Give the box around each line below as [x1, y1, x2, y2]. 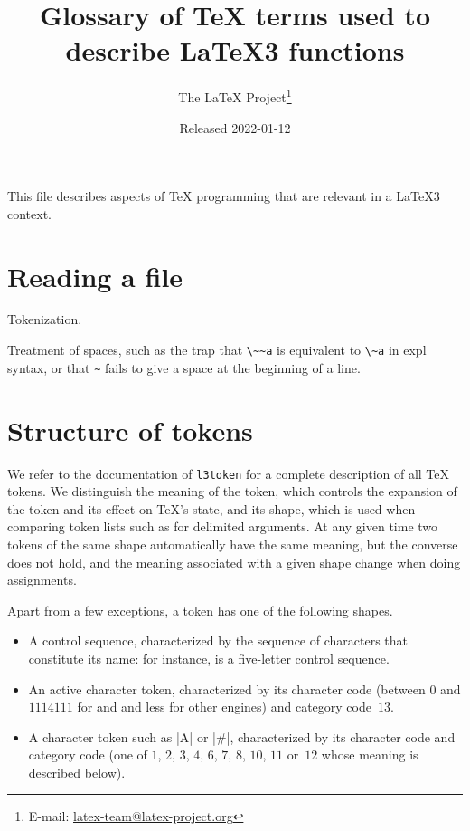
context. [7, 204, 52, 223]
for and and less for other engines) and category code [77, 697, 371, 716]
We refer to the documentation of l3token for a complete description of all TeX [7, 463, 450, 482]
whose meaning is [321, 745, 418, 764]
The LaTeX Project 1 [178, 85, 292, 106]
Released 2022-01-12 [179, 118, 291, 137]
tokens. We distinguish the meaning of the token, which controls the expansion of [7, 482, 457, 501]
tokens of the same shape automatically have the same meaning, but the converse [7, 534, 458, 553]
